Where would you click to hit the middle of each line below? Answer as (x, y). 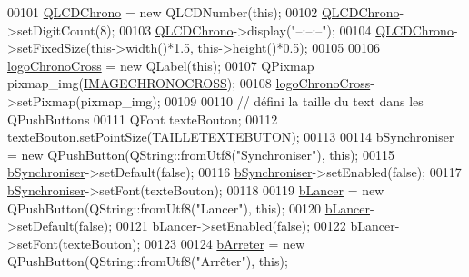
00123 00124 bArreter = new (225, 243)
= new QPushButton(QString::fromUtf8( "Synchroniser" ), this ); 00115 (201, 154)
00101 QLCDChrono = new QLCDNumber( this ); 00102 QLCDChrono (204, 12)
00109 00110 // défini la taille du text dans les (294, 100)
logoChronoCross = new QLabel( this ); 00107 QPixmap (161, 65)
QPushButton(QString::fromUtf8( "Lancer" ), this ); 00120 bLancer (189, 208)
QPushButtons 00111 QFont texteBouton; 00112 (143, 119)
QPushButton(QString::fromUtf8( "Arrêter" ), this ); (148, 261)
